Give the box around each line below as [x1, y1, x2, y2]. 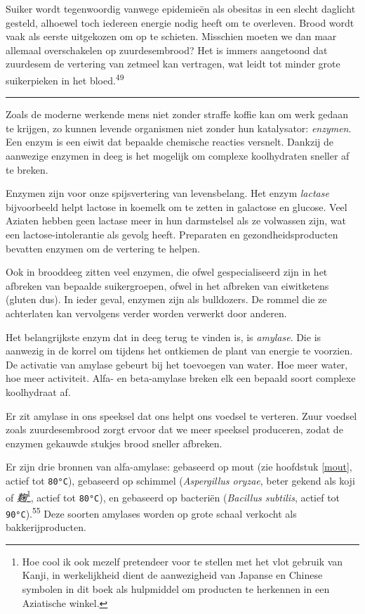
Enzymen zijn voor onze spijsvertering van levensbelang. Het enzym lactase [6, 186, 329, 200]
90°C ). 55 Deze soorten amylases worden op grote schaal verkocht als [6, 504, 297, 520]
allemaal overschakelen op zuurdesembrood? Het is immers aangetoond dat [6, 42, 328, 57]
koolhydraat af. [6, 384, 71, 399]
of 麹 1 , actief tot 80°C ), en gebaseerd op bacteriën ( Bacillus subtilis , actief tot [6, 487, 340, 504]
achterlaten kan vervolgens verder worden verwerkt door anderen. [6, 305, 287, 320]
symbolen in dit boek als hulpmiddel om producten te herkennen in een [22, 581, 330, 596]
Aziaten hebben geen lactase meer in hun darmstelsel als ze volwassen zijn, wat [6, 213, 347, 228]
